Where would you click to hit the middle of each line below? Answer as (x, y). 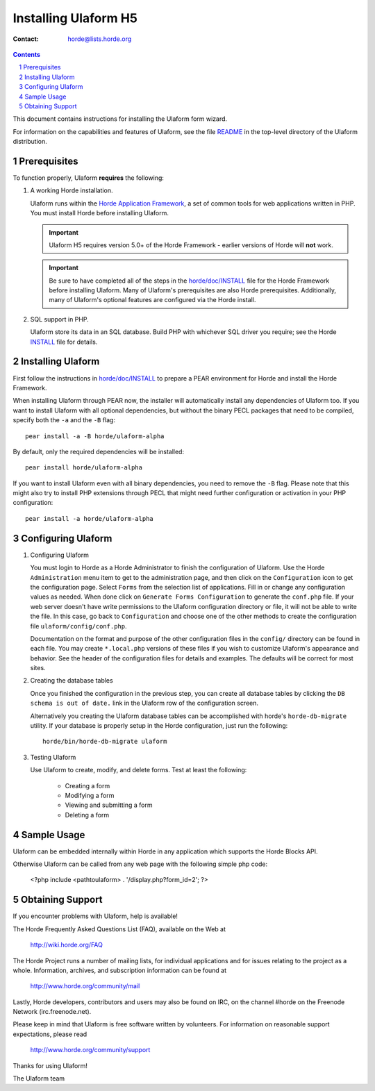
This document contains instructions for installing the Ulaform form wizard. (120, 119)
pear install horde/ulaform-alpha (84, 468)
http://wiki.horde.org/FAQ (67, 945)
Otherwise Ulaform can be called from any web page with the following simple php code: (140, 864)
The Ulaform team (39, 1078)
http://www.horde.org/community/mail (85, 986)
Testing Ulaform (53, 757)
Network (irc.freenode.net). (52, 1012)
